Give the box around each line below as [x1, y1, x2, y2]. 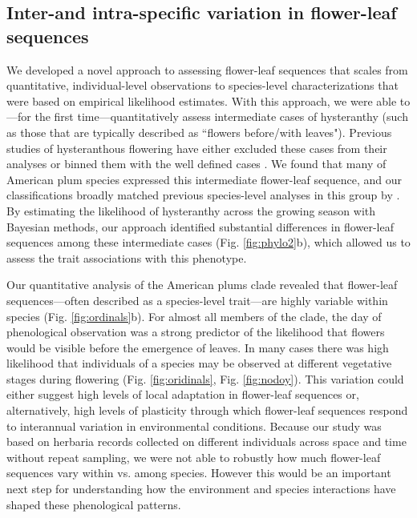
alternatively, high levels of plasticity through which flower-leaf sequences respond [6, 402, 408, 419]
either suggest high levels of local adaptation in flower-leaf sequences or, [6, 386, 359, 403]
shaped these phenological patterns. [6, 496, 181, 512]
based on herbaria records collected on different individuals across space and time [6, 433, 407, 450]
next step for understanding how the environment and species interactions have [6, 480, 396, 497]
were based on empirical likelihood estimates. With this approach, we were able [6, 92, 397, 109]
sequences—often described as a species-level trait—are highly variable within [6, 291, 388, 308]
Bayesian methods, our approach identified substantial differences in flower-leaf [6, 218, 394, 235]
